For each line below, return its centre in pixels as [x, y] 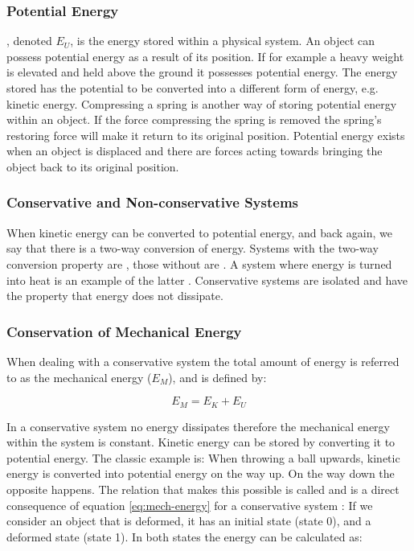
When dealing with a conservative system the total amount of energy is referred [203, 361]
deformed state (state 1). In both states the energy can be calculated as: [184, 536]
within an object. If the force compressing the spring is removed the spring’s [194, 119]
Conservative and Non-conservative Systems [152, 202]
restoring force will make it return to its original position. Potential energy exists [206, 135]
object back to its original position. [93, 166]
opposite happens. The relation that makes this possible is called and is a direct [203, 489]
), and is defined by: [217, 377]
